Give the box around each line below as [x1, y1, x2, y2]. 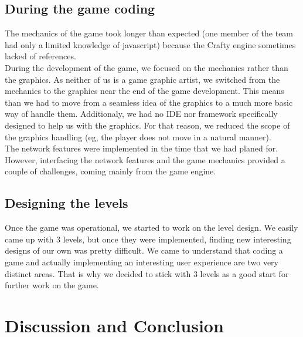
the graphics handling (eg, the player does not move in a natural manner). [5, 130, 271, 143]
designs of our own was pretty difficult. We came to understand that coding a [5, 244, 283, 257]
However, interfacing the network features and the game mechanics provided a [5, 153, 285, 166]
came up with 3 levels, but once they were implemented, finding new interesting [5, 232, 291, 245]
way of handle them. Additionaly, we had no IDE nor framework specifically [5, 107, 278, 120]
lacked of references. [5, 50, 76, 62]
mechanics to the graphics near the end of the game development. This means [5, 85, 284, 97]
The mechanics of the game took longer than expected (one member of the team [5, 27, 294, 39]
